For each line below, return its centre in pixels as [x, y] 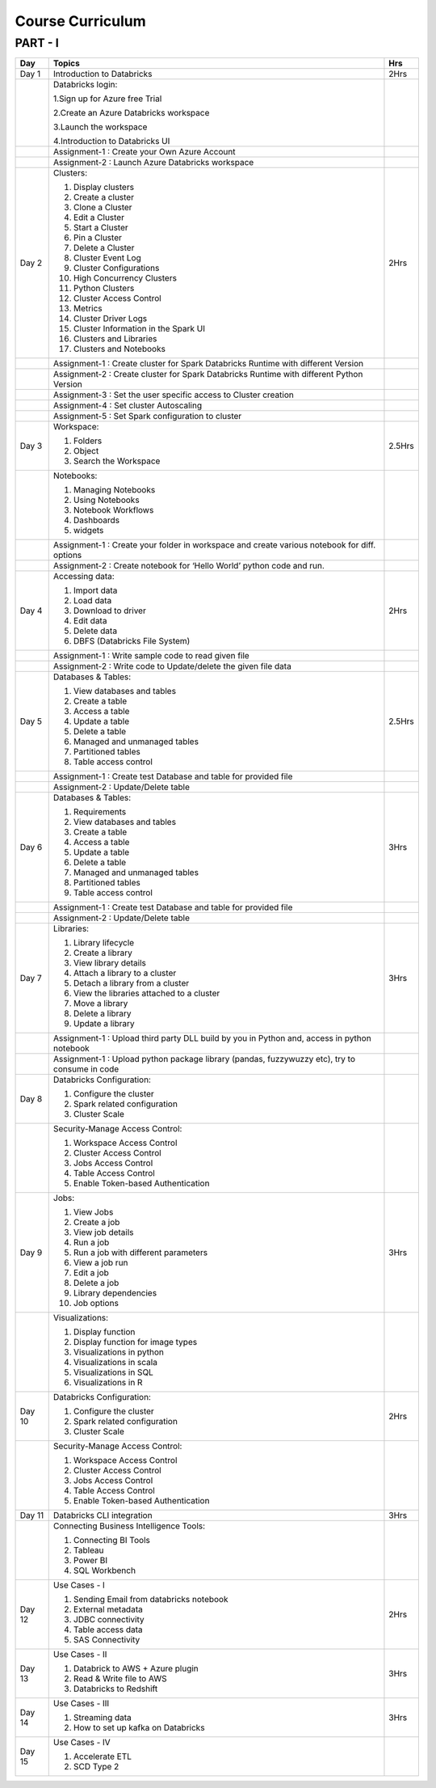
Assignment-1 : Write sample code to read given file [151, 656]
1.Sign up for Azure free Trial [107, 99]
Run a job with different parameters [140, 1253]
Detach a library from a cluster [131, 983]
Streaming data [103, 1718]
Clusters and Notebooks [119, 349]
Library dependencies [115, 1293]
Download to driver [110, 611]
